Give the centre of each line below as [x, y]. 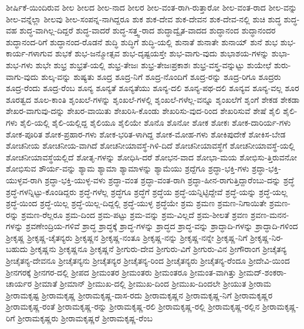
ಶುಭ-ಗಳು [19, 64]
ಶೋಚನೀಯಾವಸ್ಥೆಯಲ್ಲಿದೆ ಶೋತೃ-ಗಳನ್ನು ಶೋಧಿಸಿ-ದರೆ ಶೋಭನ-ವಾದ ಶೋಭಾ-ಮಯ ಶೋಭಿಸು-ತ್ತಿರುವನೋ [152, 157]
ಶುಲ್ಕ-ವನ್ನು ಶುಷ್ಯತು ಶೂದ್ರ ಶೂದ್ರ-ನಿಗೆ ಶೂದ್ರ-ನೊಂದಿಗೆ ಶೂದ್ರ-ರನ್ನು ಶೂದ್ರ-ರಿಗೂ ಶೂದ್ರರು [161, 76]
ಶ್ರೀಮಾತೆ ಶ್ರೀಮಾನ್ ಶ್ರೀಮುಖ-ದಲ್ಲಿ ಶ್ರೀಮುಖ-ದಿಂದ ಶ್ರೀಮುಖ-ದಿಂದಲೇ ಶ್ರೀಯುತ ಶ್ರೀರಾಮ [153, 283]
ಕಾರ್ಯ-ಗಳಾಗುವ [29, 53]
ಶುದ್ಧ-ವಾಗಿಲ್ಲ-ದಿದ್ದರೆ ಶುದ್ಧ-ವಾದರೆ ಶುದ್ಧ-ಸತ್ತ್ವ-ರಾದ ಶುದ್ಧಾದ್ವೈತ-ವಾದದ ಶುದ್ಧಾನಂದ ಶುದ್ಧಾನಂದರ [148, 30]
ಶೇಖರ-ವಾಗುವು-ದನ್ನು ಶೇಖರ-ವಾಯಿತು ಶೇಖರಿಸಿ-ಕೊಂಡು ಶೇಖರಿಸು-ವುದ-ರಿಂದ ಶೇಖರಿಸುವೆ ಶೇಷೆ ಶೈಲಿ [143, 111]
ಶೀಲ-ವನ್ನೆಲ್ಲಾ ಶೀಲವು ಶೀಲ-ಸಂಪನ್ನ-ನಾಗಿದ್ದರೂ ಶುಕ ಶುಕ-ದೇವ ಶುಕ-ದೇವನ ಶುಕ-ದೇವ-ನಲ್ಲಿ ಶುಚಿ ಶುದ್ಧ [143, 19]
